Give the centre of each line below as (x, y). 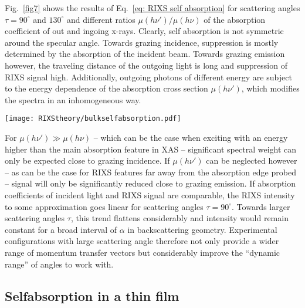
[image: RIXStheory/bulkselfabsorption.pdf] (93, 119)
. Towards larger (261, 206)
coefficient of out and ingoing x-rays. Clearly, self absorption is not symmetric (144, 31)
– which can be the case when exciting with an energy (191, 137)
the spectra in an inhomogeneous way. (73, 99)
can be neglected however (252, 160)
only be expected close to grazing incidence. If (87, 160)
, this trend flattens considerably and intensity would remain (179, 218)
